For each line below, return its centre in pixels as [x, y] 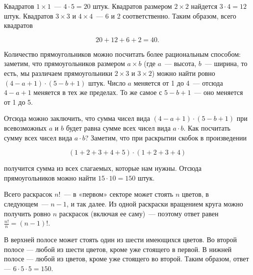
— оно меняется [219, 92]
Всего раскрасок [28, 194]
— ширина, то [226, 63]
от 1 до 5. [18, 102]
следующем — [26, 203]
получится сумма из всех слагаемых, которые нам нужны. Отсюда [103, 168]
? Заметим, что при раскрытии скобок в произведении [166, 137]
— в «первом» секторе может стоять [119, 194]
